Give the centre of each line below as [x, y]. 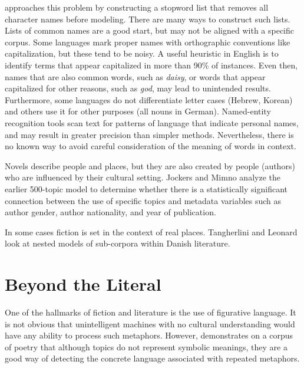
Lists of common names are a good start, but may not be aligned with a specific [150, 30]
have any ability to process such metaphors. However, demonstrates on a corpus [149, 335]
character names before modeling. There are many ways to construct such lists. [148, 19]
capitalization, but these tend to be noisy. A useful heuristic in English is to [142, 53]
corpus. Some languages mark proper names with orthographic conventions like [148, 42]
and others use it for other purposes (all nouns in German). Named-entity [138, 111]
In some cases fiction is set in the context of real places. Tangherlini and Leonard [151, 231]
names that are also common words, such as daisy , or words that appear [135, 76]
